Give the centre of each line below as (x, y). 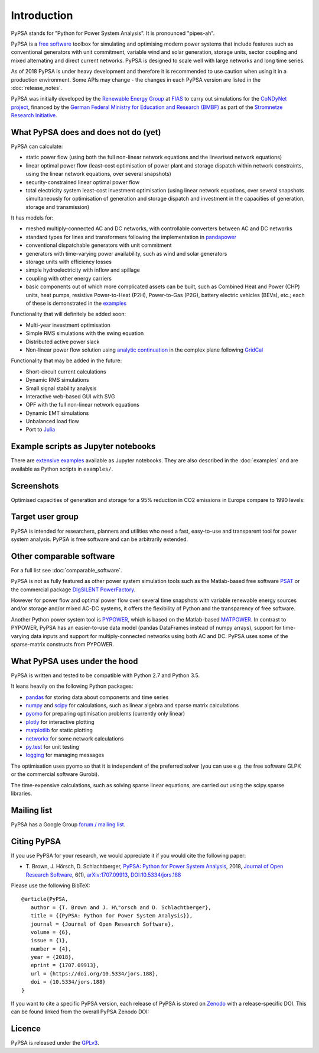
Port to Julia (40, 430)
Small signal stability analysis (61, 388)
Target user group (45, 517)
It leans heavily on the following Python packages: (72, 686)
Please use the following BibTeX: (51, 885)
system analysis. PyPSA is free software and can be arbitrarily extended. (100, 539)
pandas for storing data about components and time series (97, 697)
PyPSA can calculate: (37, 146)
